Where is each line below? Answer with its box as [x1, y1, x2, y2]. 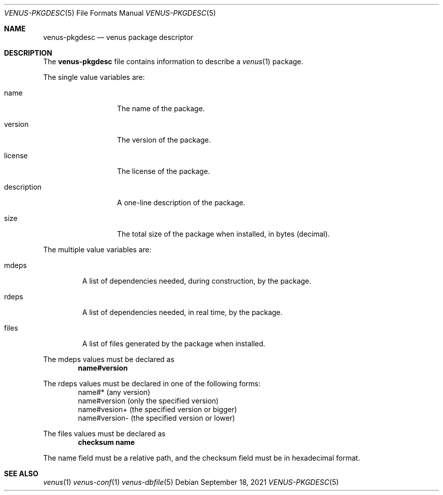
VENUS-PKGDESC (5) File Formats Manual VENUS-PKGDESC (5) [4, 9, 216, 17]
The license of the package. [117, 167, 210, 175]
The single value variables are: [43, 73, 145, 81]
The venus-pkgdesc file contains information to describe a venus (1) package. [43, 57, 303, 66]
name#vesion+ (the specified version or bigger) [78, 405, 237, 414]
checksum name [78, 438, 135, 446]
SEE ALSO [4, 469, 38, 478]
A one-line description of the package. [117, 198, 246, 207]
